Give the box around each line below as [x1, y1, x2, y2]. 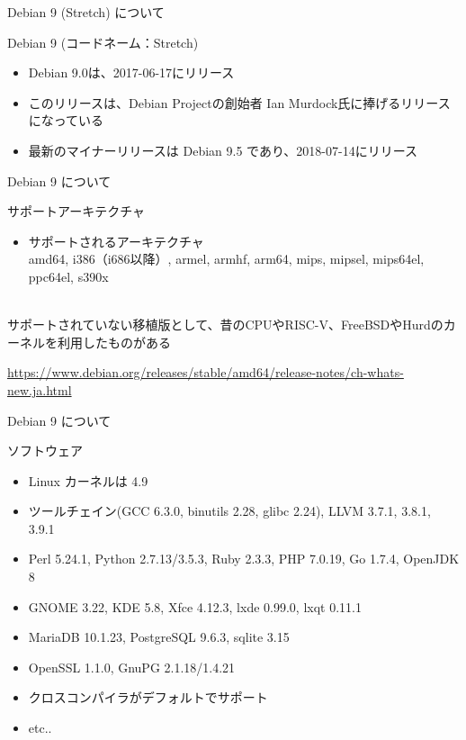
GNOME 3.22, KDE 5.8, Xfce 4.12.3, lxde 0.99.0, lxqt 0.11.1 [28, 597, 362, 616]
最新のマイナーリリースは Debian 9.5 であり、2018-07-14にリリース [28, 140, 417, 159]
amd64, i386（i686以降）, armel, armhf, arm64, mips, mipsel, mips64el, [28, 249, 425, 268]
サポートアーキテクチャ [7, 202, 146, 221]
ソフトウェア [7, 441, 83, 460]
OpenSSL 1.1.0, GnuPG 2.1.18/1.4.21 [28, 657, 236, 676]
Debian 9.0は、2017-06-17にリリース [28, 63, 235, 82]
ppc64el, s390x [28, 266, 109, 285]
